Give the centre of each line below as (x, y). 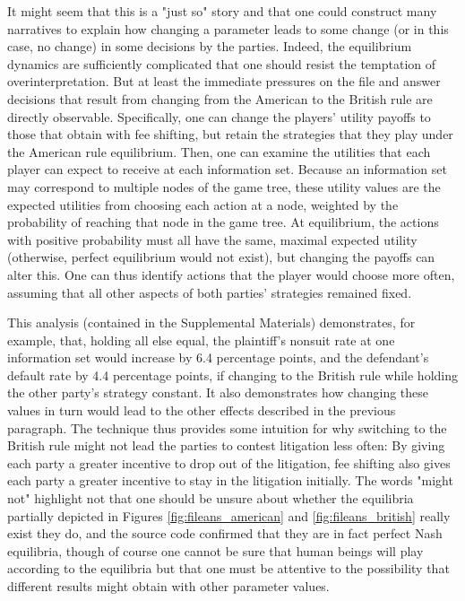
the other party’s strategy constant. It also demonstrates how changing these (218, 392)
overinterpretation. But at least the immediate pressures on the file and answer (224, 81)
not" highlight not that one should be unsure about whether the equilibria (211, 498)
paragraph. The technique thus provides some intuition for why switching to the (227, 427)
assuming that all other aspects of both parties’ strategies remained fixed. (210, 292)
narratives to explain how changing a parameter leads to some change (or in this (228, 28)
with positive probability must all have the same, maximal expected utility (212, 239)
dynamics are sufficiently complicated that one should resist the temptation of (222, 63)
